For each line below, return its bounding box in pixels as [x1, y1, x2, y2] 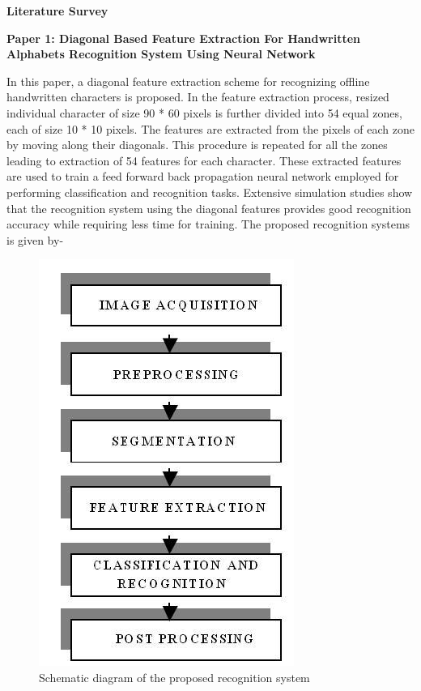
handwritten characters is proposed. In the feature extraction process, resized [6, 88, 389, 105]
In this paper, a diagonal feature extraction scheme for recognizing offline [6, 72, 370, 89]
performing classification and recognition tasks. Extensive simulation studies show [6, 183, 413, 200]
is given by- [6, 231, 64, 248]
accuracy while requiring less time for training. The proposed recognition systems [6, 215, 410, 232]
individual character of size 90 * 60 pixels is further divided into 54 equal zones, [6, 104, 402, 121]
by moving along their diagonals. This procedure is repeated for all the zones [6, 136, 388, 153]
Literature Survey [6, 2, 108, 19]
